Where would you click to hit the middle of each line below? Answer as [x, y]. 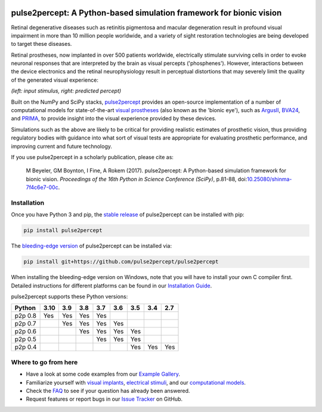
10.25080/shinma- [269, 179]
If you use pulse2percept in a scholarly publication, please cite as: [92, 157]
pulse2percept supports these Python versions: [69, 297]
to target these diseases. [41, 44]
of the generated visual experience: [55, 80]
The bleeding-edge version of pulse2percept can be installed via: [92, 246]
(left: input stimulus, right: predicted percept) [66, 91]
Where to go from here [44, 362]
